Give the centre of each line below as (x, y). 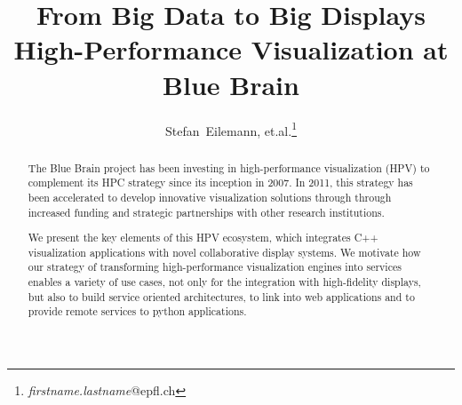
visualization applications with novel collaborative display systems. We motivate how (224, 252)
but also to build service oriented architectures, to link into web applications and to (221, 296)
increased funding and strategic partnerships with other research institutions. (206, 212)
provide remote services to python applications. (137, 311)
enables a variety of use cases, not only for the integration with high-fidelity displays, (224, 282)
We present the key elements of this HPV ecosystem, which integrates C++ (203, 238)
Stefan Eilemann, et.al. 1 (231, 129)
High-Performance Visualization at (231, 49)
